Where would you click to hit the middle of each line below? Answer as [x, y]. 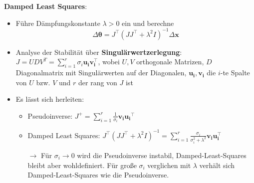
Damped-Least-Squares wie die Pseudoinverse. [98, 175]
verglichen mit [169, 165]
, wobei [109, 62]
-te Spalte [235, 73]
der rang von [98, 82]
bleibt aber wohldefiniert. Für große [82, 165]
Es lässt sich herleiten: [50, 99]
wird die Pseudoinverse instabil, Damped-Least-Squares [162, 155]
